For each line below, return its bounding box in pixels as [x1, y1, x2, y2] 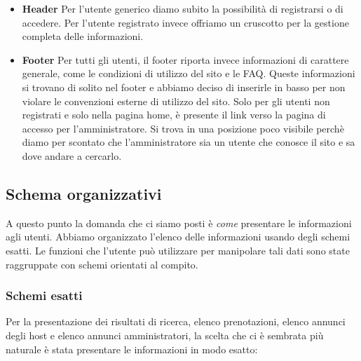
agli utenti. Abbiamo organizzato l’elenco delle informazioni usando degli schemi [6, 229, 350, 244]
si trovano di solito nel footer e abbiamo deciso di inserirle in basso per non [22, 79, 346, 94]
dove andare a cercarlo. [22, 148, 122, 163]
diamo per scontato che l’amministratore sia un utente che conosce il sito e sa [22, 135, 355, 149]
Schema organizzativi [6, 182, 162, 204]
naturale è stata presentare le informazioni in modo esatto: [6, 341, 258, 356]
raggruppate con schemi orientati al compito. [6, 257, 198, 271]
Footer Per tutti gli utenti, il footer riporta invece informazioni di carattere [22, 52, 349, 67]
